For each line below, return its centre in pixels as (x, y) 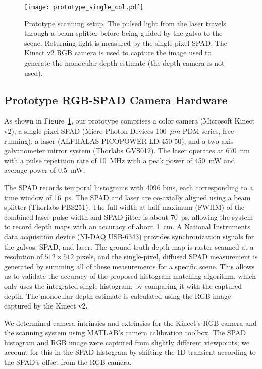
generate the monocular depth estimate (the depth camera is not (124, 63)
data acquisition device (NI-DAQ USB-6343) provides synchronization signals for (129, 236)
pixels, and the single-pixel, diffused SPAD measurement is (167, 256)
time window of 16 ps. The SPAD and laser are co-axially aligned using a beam (127, 197)
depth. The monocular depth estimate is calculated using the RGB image (118, 296)
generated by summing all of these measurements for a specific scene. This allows (129, 266)
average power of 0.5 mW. (45, 170)
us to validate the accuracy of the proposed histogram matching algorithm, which (130, 276)
